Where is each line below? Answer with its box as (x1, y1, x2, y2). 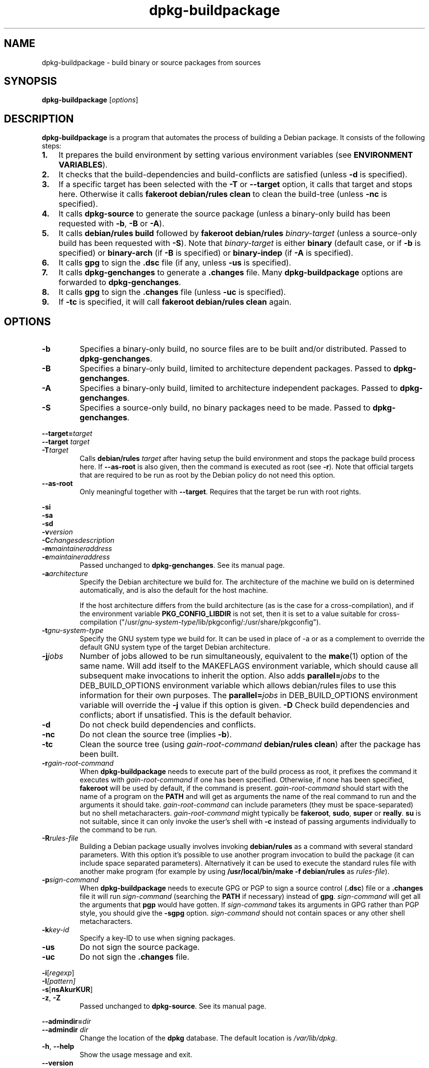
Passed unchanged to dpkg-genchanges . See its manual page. (79, 561, 285, 570)
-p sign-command (42, 875, 99, 884)
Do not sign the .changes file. (79, 952, 190, 962)
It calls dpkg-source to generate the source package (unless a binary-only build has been (58, 209, 391, 219)
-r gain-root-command (42, 759, 114, 768)
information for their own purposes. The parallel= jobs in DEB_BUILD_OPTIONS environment (79, 690, 418, 701)
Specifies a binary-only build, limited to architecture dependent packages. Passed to (79, 364, 391, 374)
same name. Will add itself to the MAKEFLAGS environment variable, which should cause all (79, 661, 418, 671)
